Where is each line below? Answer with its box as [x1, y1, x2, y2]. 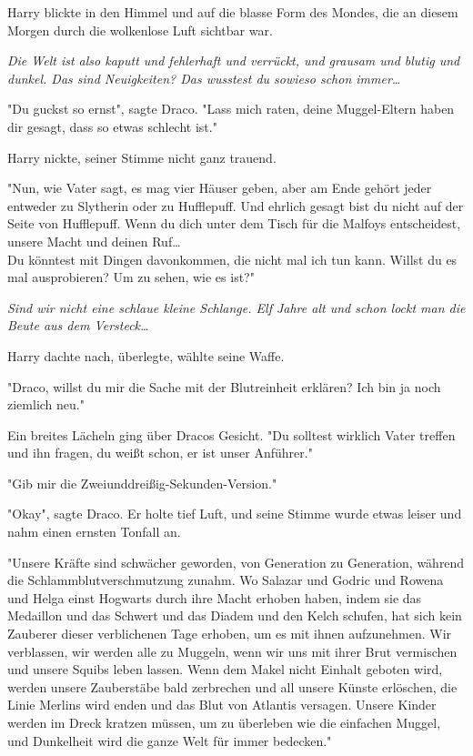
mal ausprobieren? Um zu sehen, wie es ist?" [7, 267, 255, 287]
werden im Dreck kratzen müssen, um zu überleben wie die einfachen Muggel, [7, 713, 441, 731]
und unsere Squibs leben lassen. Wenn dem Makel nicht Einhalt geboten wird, [7, 660, 443, 679]
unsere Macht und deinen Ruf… [7, 231, 181, 250]
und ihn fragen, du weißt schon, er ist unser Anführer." [7, 443, 313, 462]
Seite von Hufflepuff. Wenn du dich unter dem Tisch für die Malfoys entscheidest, [7, 214, 461, 233]
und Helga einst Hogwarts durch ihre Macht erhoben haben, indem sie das [7, 588, 422, 607]
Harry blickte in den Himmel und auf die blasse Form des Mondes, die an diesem [7, 3, 458, 21]
